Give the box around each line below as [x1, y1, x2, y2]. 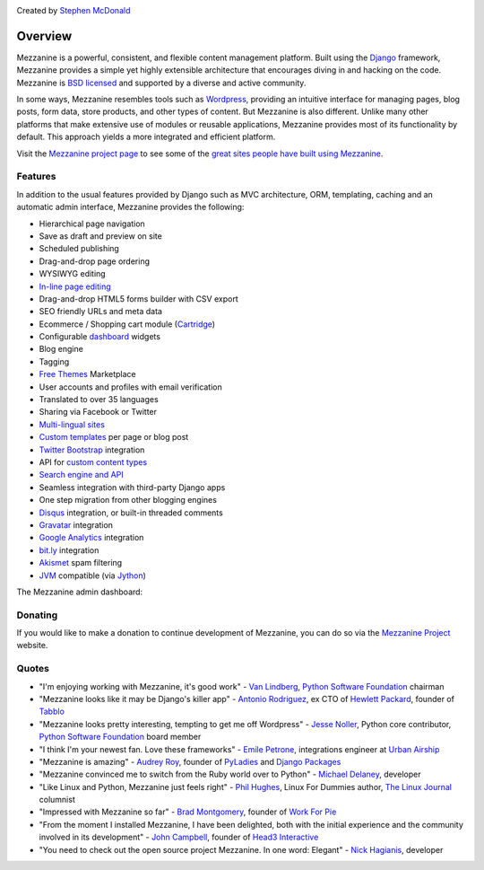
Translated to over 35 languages [39, 394, 159, 405]
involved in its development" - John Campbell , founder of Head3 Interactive [39, 831, 319, 843]
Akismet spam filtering [39, 558, 123, 568]
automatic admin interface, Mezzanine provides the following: [16, 202, 245, 213]
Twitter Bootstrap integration [39, 444, 145, 455]
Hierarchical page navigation [39, 218, 145, 229]
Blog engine [39, 344, 84, 355]
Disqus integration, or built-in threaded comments [39, 507, 223, 518]
